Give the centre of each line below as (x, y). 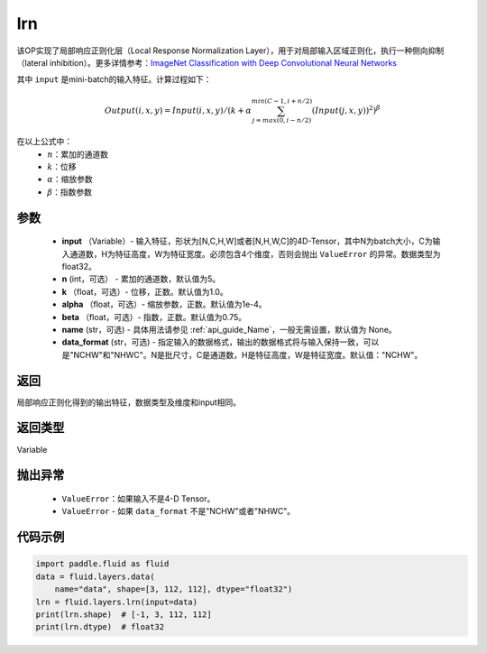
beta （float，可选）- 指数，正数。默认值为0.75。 (154, 317)
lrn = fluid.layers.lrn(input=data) (117, 602)
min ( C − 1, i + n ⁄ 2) (282, 101)
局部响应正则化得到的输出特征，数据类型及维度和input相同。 (129, 402)
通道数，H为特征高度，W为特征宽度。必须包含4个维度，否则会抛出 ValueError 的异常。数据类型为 (255, 253)
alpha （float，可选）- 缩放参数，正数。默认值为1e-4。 (164, 304)
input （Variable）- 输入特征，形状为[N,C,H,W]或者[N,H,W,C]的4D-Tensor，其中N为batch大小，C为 (247, 241)
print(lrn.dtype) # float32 (100, 627)
